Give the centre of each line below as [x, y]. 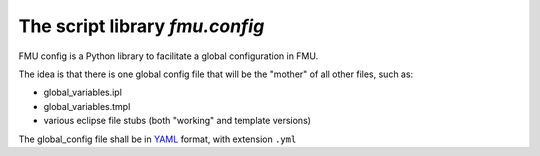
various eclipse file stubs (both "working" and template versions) [177, 121]
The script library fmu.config [141, 26]
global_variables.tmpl [87, 106]
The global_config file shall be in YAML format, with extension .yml [157, 139]
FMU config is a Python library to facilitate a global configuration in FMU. [168, 56]
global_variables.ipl [82, 92]
